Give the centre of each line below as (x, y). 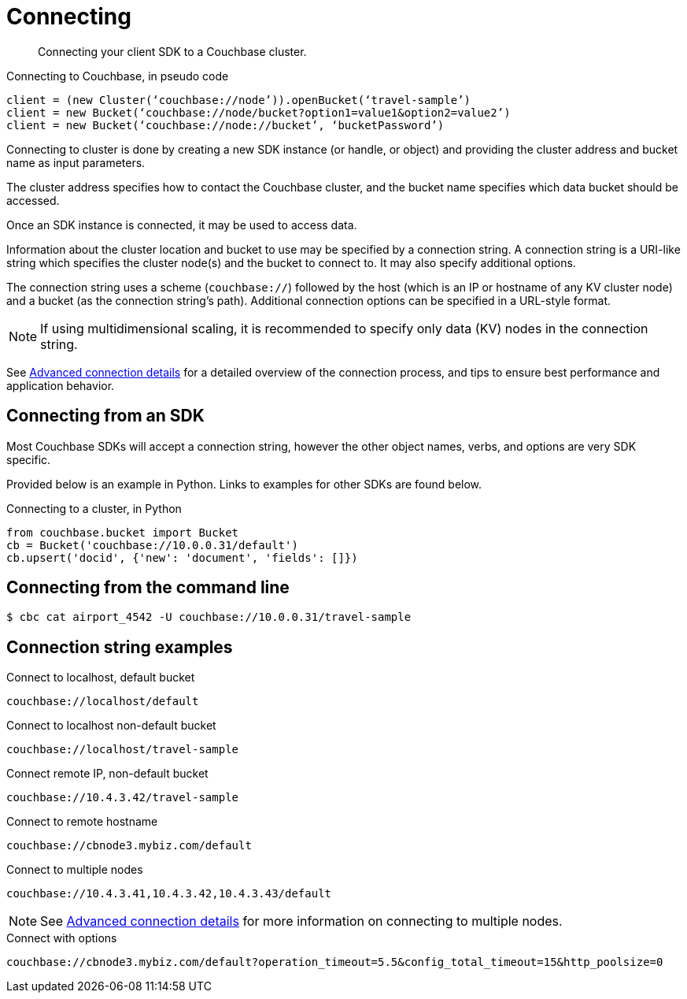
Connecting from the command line (148, 588)
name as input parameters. (76, 162)
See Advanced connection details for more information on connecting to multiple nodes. (301, 921)
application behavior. (61, 385)
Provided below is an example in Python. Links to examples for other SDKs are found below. (244, 484)
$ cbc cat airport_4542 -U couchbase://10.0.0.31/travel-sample (209, 617)
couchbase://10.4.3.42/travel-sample (123, 798)
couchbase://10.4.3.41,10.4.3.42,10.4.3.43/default (169, 894)
